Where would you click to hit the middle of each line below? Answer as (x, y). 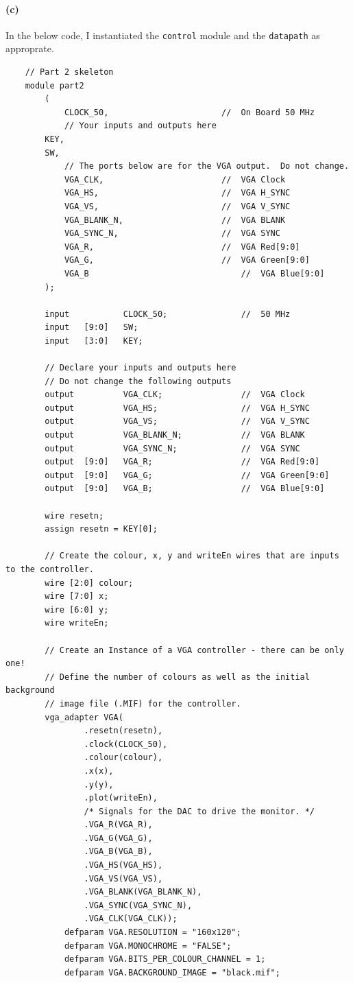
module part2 (54, 85)
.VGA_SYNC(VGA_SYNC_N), (138, 905)
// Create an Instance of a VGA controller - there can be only (194, 650)
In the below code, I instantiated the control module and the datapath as (163, 35)
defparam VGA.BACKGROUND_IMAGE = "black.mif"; (172, 972)
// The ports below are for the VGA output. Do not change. (207, 166)
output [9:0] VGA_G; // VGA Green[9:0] (187, 475)
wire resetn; (74, 516)
